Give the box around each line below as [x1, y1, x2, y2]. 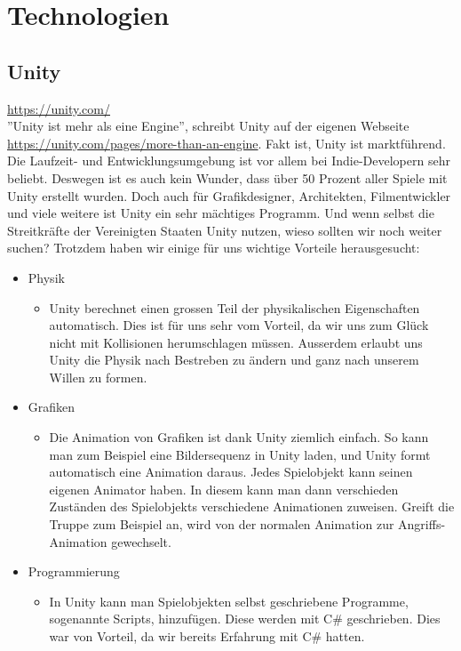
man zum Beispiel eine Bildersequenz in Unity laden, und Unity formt [49, 445, 431, 463]
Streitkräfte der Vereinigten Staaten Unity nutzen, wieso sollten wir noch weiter [7, 221, 442, 239]
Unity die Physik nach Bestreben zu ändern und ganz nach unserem [49, 350, 419, 369]
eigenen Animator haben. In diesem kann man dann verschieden [49, 479, 399, 498]
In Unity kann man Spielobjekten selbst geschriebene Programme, [49, 591, 409, 610]
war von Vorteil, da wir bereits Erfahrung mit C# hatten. [49, 627, 365, 646]
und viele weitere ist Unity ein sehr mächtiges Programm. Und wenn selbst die [7, 204, 434, 222]
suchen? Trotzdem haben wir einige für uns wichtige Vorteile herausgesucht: [7, 238, 420, 257]
